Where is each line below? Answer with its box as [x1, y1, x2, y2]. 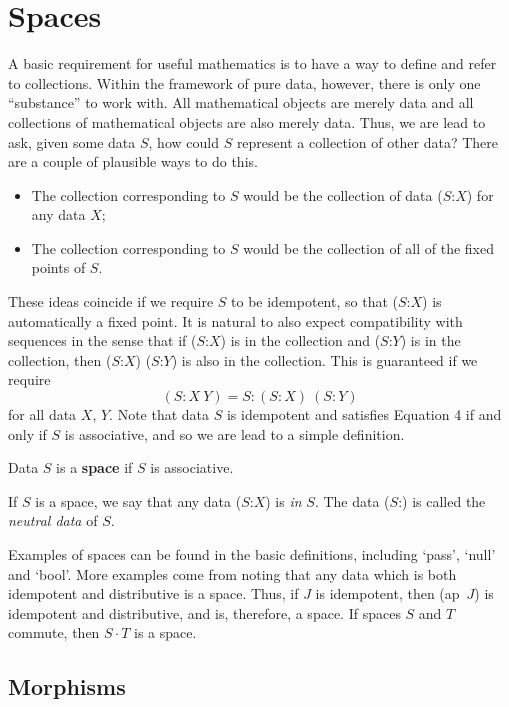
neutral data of [8, 510, 98, 531]
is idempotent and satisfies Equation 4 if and [226, 404, 502, 425]
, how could [148, 131, 219, 152]
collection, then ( [8, 349, 112, 370]
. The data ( [314, 490, 390, 511]
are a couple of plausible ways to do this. [8, 151, 258, 172]
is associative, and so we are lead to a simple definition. [64, 423, 405, 444]
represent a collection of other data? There [236, 131, 499, 152]
